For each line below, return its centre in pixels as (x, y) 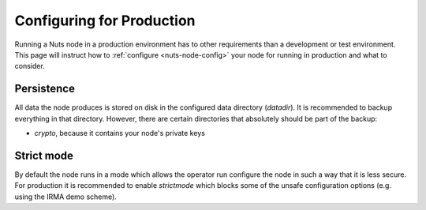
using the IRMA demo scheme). (66, 197)
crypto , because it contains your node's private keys (120, 133)
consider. (30, 66)
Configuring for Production (105, 21)
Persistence (45, 89)
